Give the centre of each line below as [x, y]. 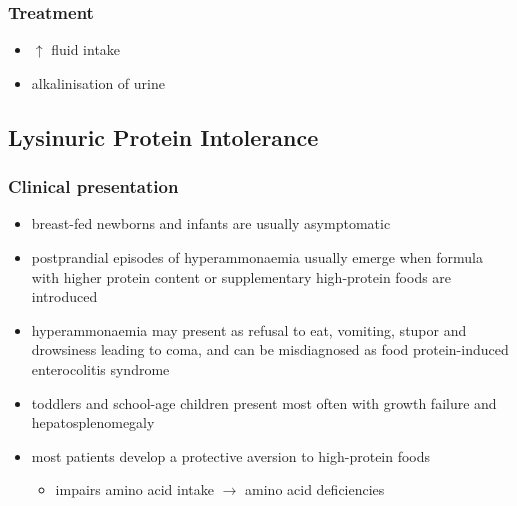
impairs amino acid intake [134, 489]
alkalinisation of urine [98, 82]
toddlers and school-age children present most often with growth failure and [264, 402]
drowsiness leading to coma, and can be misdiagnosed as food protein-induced [270, 349]
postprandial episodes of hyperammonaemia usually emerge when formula [257, 257]
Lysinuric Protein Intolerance [163, 136]
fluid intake [86, 49]
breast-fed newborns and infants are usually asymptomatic [211, 223]
